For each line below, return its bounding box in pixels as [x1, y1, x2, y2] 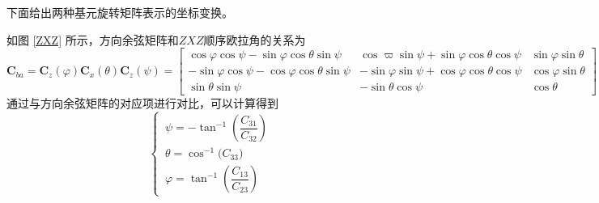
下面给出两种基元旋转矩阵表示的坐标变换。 [6, 4, 233, 20]
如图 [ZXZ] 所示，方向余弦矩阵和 [6, 31, 179, 48]
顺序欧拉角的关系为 [203, 31, 306, 48]
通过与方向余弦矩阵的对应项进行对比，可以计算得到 [6, 95, 278, 112]
